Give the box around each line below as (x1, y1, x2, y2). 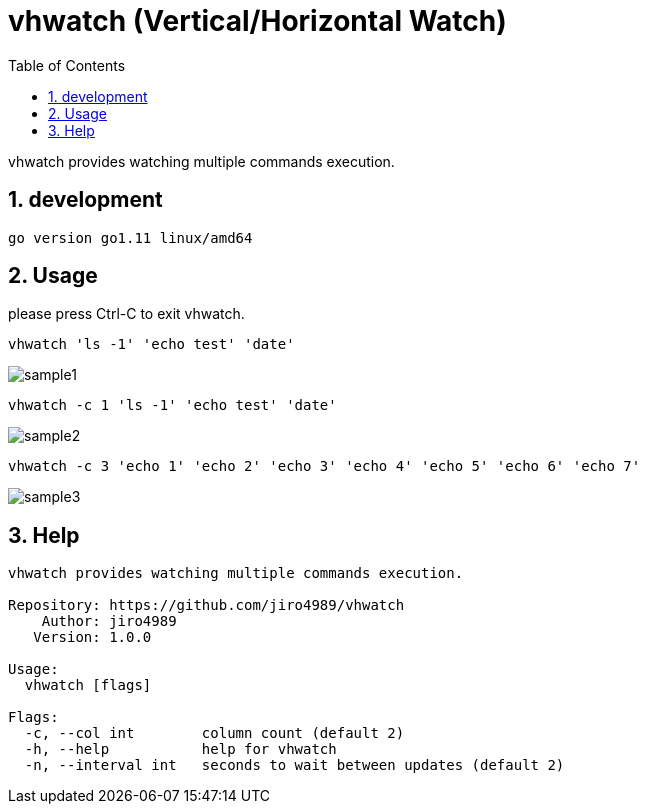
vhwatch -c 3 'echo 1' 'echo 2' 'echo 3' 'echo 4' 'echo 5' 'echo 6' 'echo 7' (8, 458, 641, 475)
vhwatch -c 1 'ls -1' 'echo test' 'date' (8, 397, 337, 414)
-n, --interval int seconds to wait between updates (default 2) (24, 757, 565, 774)
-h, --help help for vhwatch (24, 741, 337, 758)
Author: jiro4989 (41, 613, 177, 630)
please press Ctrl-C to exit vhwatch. (8, 305, 245, 323)
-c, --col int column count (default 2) (24, 725, 405, 742)
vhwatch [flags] (24, 677, 152, 694)
